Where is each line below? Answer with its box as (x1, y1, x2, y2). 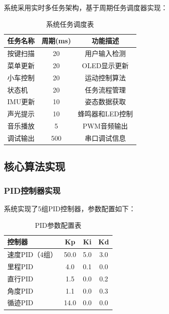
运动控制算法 (85, 72, 126, 82)
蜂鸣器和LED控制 (77, 109, 133, 119)
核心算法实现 (4, 159, 65, 174)
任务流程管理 (85, 84, 126, 94)
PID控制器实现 (4, 184, 61, 196)
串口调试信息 (85, 132, 126, 143)
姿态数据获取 (85, 96, 126, 107)
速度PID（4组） (7, 249, 57, 259)
